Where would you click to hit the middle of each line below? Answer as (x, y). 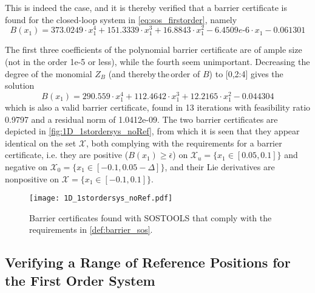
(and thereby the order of (154, 73)
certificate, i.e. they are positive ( (67, 155)
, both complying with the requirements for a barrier (184, 143)
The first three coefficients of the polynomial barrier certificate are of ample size (154, 50)
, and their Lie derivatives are (220, 167)
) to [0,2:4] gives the (246, 73)
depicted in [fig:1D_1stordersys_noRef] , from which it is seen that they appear (152, 131)
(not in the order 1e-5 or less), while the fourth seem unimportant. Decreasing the (157, 62)
